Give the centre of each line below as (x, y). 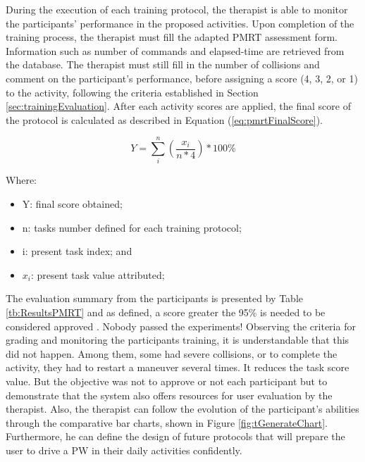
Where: (21, 180)
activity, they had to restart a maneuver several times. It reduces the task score (178, 367)
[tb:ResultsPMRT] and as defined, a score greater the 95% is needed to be (166, 312)
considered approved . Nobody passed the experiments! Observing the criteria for (181, 326)
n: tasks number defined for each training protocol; (132, 227)
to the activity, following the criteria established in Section (132, 92)
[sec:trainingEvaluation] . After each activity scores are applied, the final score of (178, 106)
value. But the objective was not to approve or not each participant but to (167, 381)
